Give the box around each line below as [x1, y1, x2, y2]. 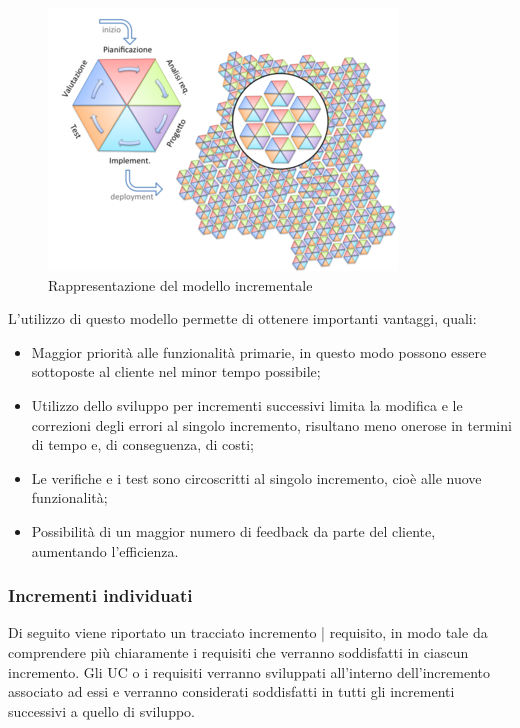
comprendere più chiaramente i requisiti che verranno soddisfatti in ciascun [8, 641, 469, 662]
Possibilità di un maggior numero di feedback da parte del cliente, [31, 520, 436, 541]
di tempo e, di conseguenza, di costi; [31, 434, 254, 455]
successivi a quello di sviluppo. [8, 700, 195, 721]
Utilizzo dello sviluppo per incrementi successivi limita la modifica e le [31, 394, 463, 415]
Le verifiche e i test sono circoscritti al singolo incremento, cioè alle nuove [31, 467, 482, 488]
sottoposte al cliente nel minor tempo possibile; [31, 361, 321, 382]
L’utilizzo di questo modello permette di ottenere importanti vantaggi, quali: [8, 308, 477, 329]
